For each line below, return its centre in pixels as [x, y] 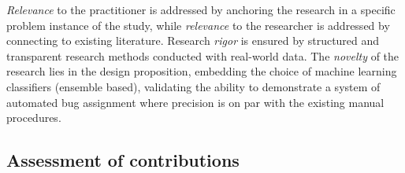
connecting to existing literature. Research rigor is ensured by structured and [193, 40]
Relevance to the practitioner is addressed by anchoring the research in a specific [201, 9]
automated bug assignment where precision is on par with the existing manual [195, 102]
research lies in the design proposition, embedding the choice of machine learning [202, 71]
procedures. [34, 118]
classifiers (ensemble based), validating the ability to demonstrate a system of [193, 86]
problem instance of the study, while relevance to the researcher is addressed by [198, 25]
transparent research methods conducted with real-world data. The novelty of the [203, 55]
